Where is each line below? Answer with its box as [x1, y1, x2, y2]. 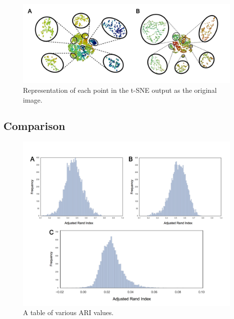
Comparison [3, 118, 65, 133]
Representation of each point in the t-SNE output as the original [23, 85, 217, 95]
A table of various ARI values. [23, 307, 114, 318]
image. [23, 94, 43, 105]
